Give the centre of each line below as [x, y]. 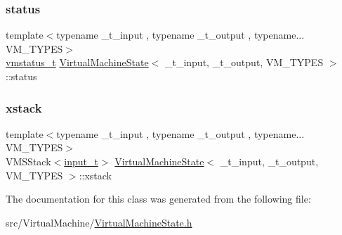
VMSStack [28, 161]
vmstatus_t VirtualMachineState [77, 62]
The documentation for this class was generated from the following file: [158, 199]
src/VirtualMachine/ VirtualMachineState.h [99, 222]
